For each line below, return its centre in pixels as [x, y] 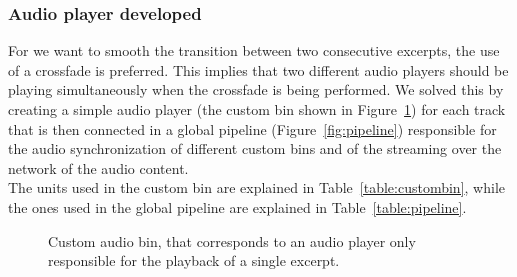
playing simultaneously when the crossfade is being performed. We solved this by [256, 89]
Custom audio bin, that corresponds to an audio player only [232, 240]
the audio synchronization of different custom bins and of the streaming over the [255, 148]
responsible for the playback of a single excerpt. [194, 260]
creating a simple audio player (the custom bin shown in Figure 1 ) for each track [257, 109]
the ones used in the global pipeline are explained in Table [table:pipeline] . [237, 206]
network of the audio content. [98, 167]
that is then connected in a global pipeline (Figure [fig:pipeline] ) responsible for [252, 128]
